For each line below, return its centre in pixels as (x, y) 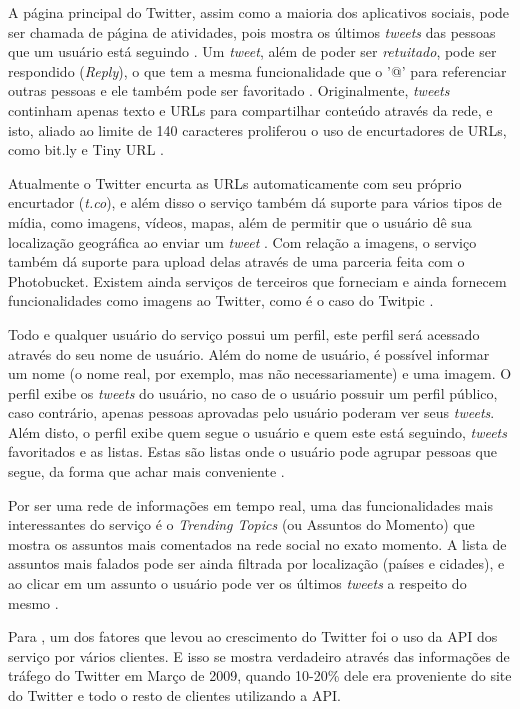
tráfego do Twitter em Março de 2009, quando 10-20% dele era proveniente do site (260, 675)
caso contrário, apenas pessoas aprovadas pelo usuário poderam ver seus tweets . (251, 412)
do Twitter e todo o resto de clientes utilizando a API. (174, 695)
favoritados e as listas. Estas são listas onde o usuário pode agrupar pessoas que (252, 451)
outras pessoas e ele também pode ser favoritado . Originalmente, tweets (229, 90)
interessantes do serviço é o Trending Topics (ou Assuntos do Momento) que (241, 524)
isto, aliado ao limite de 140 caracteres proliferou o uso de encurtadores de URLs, (257, 129)
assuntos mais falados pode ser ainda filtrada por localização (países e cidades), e (256, 563)
